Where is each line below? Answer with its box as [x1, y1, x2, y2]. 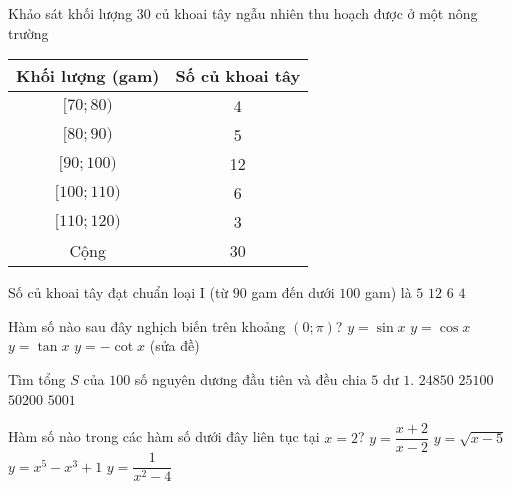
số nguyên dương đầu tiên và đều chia [134, 368, 367, 389]
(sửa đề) [149, 335, 200, 356]
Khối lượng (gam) [16, 64, 160, 88]
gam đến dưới [251, 282, 335, 303]
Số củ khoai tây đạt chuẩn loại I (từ [8, 282, 229, 303]
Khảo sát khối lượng [8, 3, 133, 23]
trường [8, 22, 49, 43]
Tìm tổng [8, 368, 66, 389]
